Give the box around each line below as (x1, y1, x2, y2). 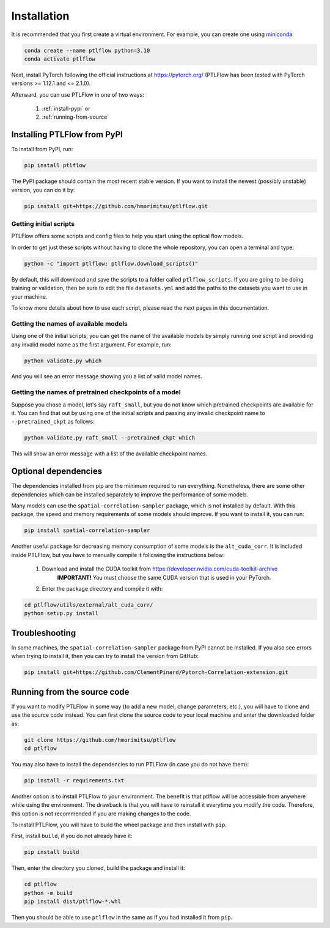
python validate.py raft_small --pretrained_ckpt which (24, 435, 196, 441)
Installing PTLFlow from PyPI (11, 129, 123, 140)
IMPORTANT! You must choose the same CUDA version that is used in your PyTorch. (57, 574, 271, 581)
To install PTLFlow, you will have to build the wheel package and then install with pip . (11, 821, 227, 829)
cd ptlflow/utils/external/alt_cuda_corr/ (24, 601, 153, 608)
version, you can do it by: (11, 186, 75, 193)
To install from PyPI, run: (11, 146, 73, 153)
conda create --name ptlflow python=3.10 (24, 47, 150, 54)
